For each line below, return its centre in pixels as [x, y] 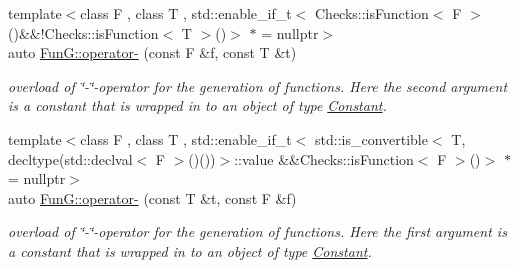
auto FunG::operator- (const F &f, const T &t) [152, 52]
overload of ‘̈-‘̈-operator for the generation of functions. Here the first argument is [257, 231]
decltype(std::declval [70, 158]
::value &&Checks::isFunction [324, 158]
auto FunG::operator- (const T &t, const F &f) [152, 197]
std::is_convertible [371, 138]
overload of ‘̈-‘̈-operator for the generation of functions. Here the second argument [258, 85]
